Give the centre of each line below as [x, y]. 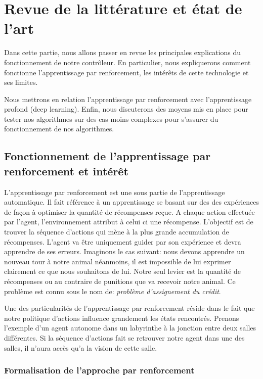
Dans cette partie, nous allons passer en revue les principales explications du [123, 52]
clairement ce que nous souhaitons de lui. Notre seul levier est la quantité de [122, 271]
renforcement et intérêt [66, 171]
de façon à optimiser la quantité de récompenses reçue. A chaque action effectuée [129, 211]
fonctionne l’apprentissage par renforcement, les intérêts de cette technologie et [126, 72]
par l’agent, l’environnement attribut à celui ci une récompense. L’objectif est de [129, 222]
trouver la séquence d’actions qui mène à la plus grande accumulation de [117, 232]
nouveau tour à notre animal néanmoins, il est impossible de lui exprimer [118, 261]
